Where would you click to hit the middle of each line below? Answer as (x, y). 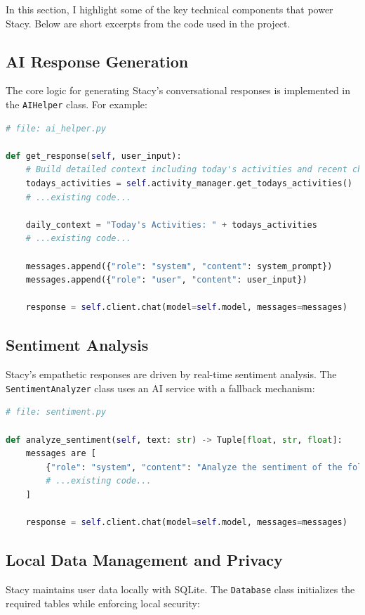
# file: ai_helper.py (56, 128)
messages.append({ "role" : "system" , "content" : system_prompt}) (179, 266)
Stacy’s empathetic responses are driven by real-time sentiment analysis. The (171, 374)
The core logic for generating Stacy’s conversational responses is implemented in (178, 90)
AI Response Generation (97, 61)
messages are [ (61, 454)
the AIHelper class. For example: (77, 104)
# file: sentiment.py (56, 412)
